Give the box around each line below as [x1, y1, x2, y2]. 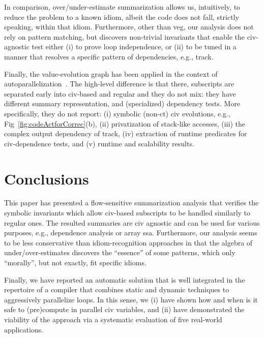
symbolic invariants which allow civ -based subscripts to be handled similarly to [4, 207, 251, 218]
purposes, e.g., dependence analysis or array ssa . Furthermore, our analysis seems [4, 227, 257, 238]
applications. [4, 324, 44, 334]
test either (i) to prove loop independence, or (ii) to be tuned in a [32, 41, 237, 52]
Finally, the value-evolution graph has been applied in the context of [4, 68, 218, 79]
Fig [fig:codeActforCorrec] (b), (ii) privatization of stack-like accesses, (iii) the [4, 118, 245, 129]
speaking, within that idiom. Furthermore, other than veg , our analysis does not [4, 21, 254, 32]
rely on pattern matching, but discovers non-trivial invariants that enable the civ [4, 31, 256, 42]
